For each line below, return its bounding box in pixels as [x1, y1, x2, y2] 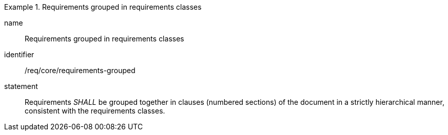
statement [4, 82, 38, 91]
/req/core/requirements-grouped [25, 66, 135, 75]
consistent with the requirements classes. [25, 106, 165, 115]
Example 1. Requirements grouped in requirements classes [4, 3, 202, 11]
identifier [4, 50, 34, 59]
